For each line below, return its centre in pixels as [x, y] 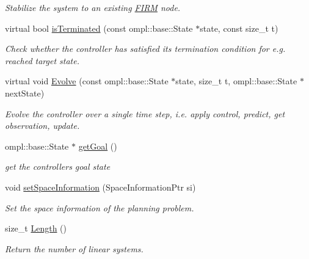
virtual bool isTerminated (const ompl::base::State [99, 28]
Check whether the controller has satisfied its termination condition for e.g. [145, 49]
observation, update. [42, 126]
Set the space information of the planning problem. [100, 207]
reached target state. [42, 60]
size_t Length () [36, 228]
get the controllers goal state [58, 166]
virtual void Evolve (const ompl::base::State [87, 81]
